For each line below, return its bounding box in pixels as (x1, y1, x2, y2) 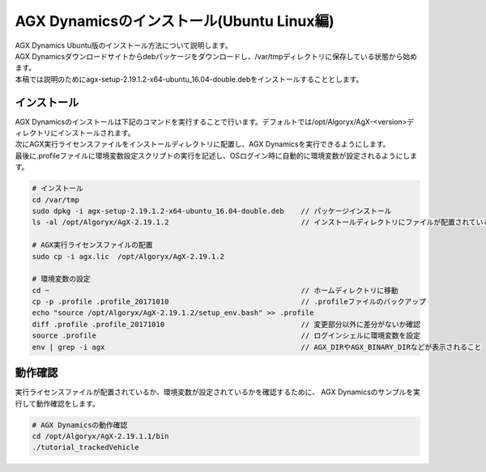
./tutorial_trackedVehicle (32, 443, 139, 453)
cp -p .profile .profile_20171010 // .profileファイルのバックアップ (32, 297, 427, 307)
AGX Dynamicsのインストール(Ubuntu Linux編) (15, 12, 335, 30)
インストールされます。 (57, 128, 135, 138)
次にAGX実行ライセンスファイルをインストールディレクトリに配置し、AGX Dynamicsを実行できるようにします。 (15, 139, 390, 149)
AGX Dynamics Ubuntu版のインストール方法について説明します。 (15, 40, 232, 50)
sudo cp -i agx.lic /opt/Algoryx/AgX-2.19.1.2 (32, 252, 224, 261)
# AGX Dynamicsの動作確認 (32, 420, 128, 429)
